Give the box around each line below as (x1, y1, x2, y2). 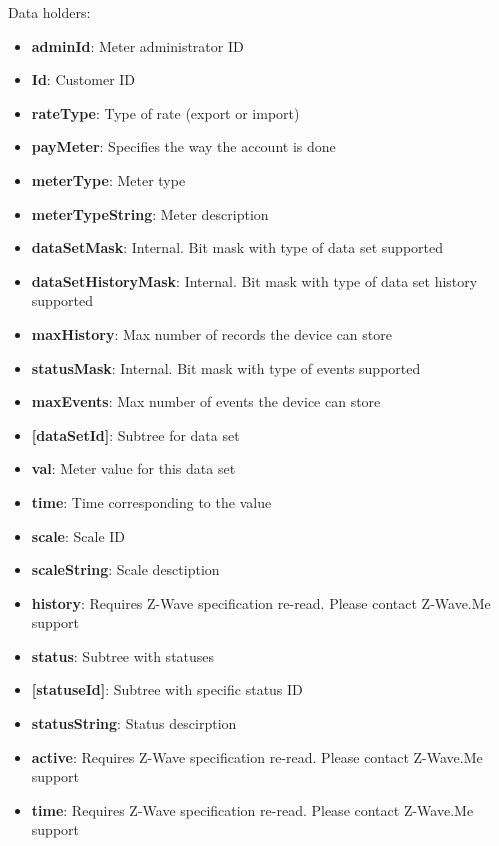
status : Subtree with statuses (31, 645, 215, 666)
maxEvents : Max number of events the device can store (31, 391, 381, 412)
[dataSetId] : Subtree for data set (31, 424, 240, 445)
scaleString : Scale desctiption (31, 559, 220, 580)
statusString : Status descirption (31, 713, 237, 734)
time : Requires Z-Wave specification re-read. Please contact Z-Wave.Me (31, 799, 474, 820)
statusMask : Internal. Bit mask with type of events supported (31, 357, 421, 378)
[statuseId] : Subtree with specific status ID (31, 679, 303, 700)
